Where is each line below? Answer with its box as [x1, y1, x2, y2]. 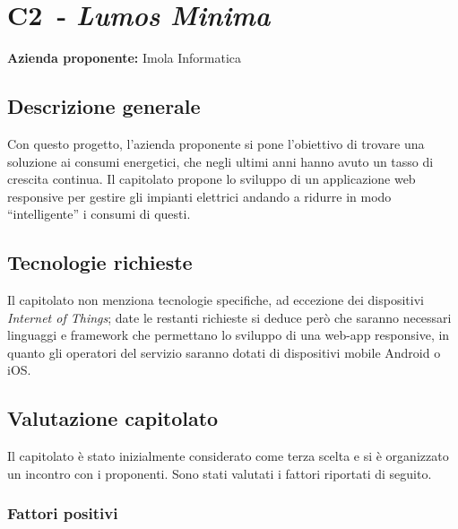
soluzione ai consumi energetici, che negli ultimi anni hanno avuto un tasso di [7, 152, 434, 170]
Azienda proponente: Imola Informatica [7, 48, 242, 67]
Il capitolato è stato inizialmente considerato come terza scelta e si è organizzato [7, 447, 449, 465]
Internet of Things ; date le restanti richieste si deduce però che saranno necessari [7, 308, 452, 326]
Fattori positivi [7, 502, 118, 525]
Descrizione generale [7, 92, 201, 120]
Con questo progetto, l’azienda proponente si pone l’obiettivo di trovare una [7, 134, 425, 152]
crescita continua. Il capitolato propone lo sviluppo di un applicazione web [7, 169, 416, 188]
